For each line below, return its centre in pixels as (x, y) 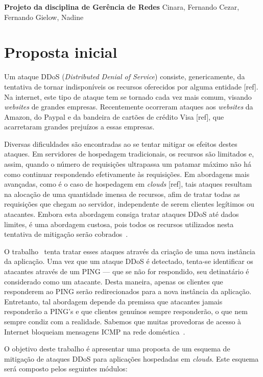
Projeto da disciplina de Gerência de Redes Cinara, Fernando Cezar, (122, 7)
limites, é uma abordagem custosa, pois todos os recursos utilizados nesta (119, 224)
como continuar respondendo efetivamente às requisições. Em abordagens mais (127, 174)
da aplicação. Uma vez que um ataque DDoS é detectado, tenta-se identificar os (129, 261)
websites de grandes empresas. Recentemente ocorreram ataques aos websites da (129, 107)
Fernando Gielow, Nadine (44, 17)
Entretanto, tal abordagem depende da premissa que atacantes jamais (113, 301)
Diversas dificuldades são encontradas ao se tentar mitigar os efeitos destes (121, 143)
